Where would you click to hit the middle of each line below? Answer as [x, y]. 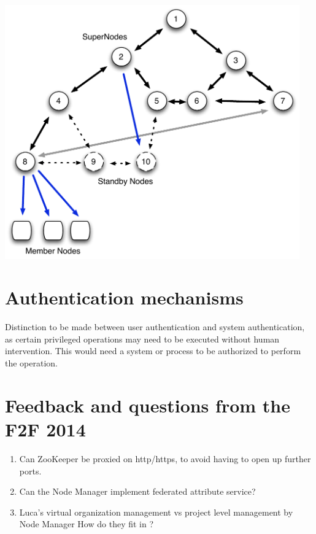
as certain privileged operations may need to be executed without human [142, 339]
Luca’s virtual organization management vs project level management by [156, 512]
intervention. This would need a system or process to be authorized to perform [153, 351]
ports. [30, 470]
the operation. [32, 363]
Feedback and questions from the [148, 405]
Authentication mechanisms [124, 297]
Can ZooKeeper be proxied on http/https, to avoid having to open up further [165, 458]
